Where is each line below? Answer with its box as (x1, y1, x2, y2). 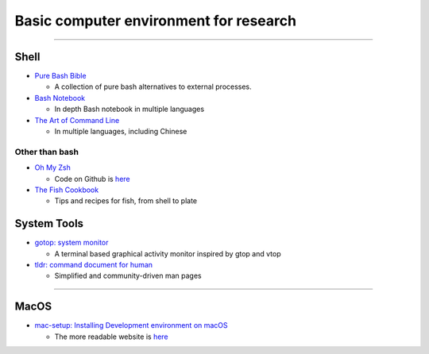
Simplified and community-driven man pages (54, 271, 202, 281)
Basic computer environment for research (14, 12, 297, 29)
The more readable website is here (54, 332, 168, 341)
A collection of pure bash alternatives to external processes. (54, 82, 252, 91)
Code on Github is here (54, 174, 130, 183)
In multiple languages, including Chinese (54, 127, 187, 137)
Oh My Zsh (34, 163, 71, 172)
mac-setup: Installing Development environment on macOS (34, 321, 228, 330)
